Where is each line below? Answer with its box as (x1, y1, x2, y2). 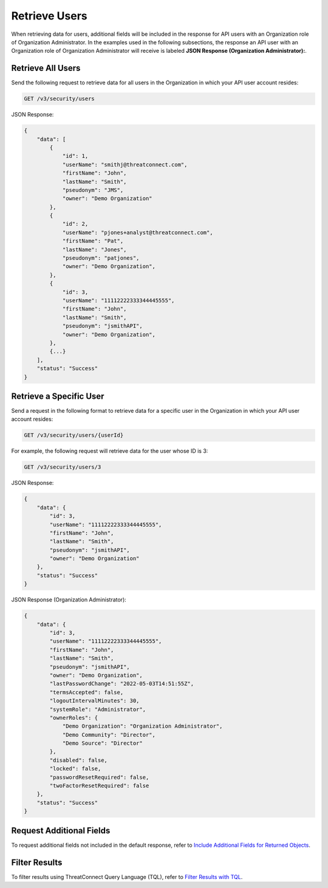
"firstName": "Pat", (62, 237, 124, 245)
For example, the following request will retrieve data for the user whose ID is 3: (11, 447, 208, 455)
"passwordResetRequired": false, (49, 774, 149, 781)
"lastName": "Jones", (62, 246, 127, 253)
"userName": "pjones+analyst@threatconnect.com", (62, 229, 213, 236)
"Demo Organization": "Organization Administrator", (62, 723, 223, 730)
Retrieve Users (11, 9, 87, 22)
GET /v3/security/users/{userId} (24, 432, 124, 439)
